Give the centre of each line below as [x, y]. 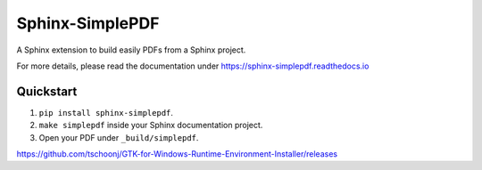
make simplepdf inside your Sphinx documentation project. [151, 125]
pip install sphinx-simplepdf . [106, 112]
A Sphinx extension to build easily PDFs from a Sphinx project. [131, 50]
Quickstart [47, 91]
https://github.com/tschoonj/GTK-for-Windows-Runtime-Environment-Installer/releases [177, 154]
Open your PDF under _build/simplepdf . [119, 137]
